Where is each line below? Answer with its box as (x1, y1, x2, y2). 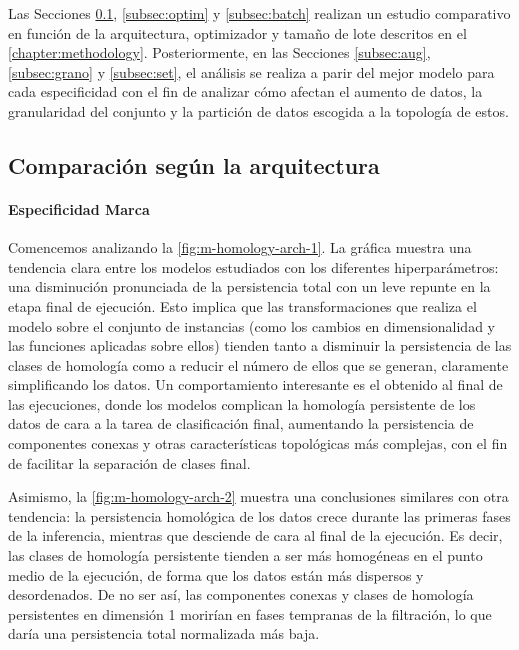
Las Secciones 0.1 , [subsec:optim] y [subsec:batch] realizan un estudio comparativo (8, 3, 511, 23)
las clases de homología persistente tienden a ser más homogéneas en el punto (8, 545, 483, 566)
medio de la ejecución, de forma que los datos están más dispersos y (8, 564, 424, 585)
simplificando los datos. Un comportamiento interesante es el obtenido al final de (8, 374, 503, 395)
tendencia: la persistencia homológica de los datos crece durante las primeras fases (8, 505, 511, 526)
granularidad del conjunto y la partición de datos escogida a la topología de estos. (8, 100, 509, 121)
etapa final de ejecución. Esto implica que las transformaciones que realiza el (8, 295, 477, 316)
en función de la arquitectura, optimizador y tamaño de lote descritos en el (8, 22, 467, 43)
